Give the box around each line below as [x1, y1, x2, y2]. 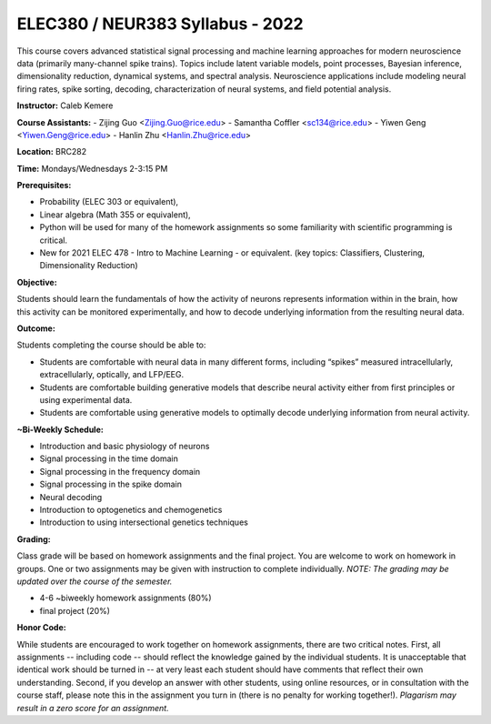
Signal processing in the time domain [39, 453, 179, 464]
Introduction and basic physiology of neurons [39, 441, 210, 452]
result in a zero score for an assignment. [16, 702, 169, 713]
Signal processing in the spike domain [39, 478, 182, 490]
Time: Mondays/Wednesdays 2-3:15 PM [16, 163, 168, 174]
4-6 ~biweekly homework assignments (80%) [39, 592, 213, 604]
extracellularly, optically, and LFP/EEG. [39, 369, 185, 380]
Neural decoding [39, 491, 103, 502]
